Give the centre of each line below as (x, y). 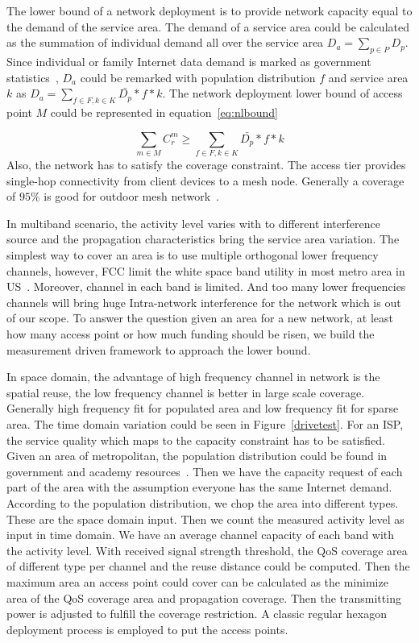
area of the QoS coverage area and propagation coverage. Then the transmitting (204, 597)
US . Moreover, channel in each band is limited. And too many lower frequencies (206, 286)
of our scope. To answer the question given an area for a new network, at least (200, 318)
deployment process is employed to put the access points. (147, 629)
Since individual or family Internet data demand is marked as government (189, 61)
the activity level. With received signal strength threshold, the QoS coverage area (207, 550)
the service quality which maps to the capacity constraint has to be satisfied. (196, 440)
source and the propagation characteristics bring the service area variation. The (203, 239)
